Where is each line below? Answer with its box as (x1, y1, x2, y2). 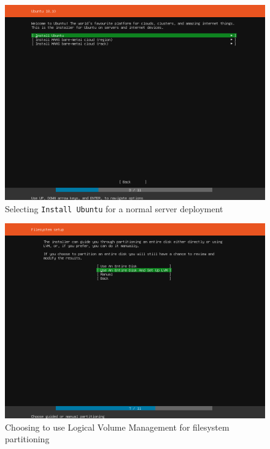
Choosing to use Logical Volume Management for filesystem (5, 420, 229, 433)
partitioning (5, 432, 50, 445)
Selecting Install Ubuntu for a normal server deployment (5, 202, 223, 215)
